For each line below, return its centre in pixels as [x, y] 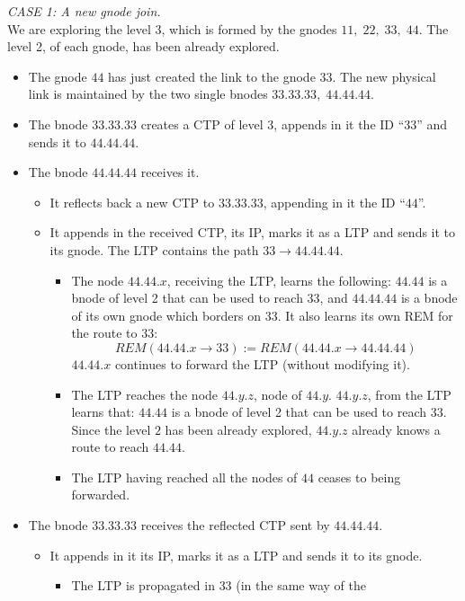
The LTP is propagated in [143, 585]
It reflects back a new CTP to [132, 202]
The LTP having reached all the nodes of [184, 477]
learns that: [103, 412]
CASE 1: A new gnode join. [84, 11]
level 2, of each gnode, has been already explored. [143, 46]
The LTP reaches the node [145, 394]
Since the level [111, 429]
